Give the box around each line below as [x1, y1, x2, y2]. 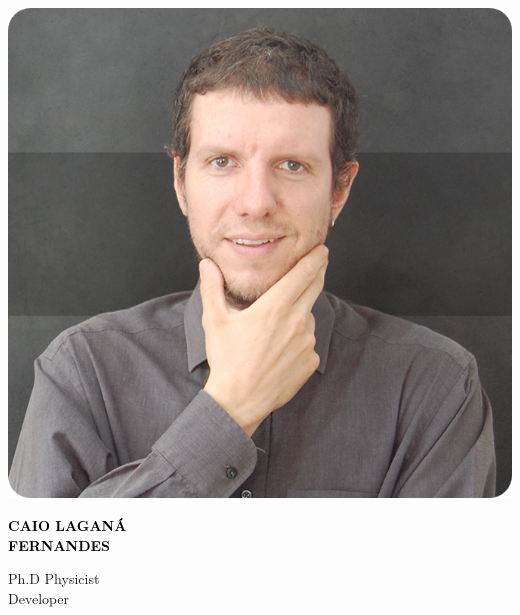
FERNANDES [8, 534, 111, 555]
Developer [8, 588, 69, 609]
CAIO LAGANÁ [8, 515, 127, 536]
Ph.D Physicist [8, 568, 100, 589]
